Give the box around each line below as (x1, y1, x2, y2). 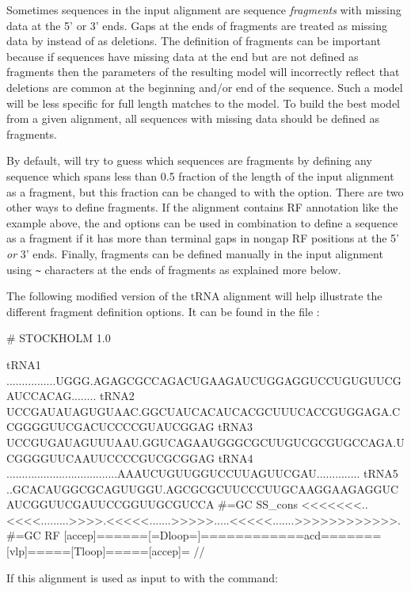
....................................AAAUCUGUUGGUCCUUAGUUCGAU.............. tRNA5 (6, 465, 398, 482)
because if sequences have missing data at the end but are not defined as (6, 48, 359, 64)
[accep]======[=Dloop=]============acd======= (63, 527, 382, 543)
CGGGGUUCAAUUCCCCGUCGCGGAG (6, 449, 215, 466)
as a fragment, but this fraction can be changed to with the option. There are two (6, 183, 404, 200)
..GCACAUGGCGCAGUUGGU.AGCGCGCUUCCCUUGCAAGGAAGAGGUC (6, 480, 399, 497)
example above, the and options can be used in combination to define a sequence (6, 214, 398, 231)
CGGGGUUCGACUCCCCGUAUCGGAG (6, 418, 215, 435)
